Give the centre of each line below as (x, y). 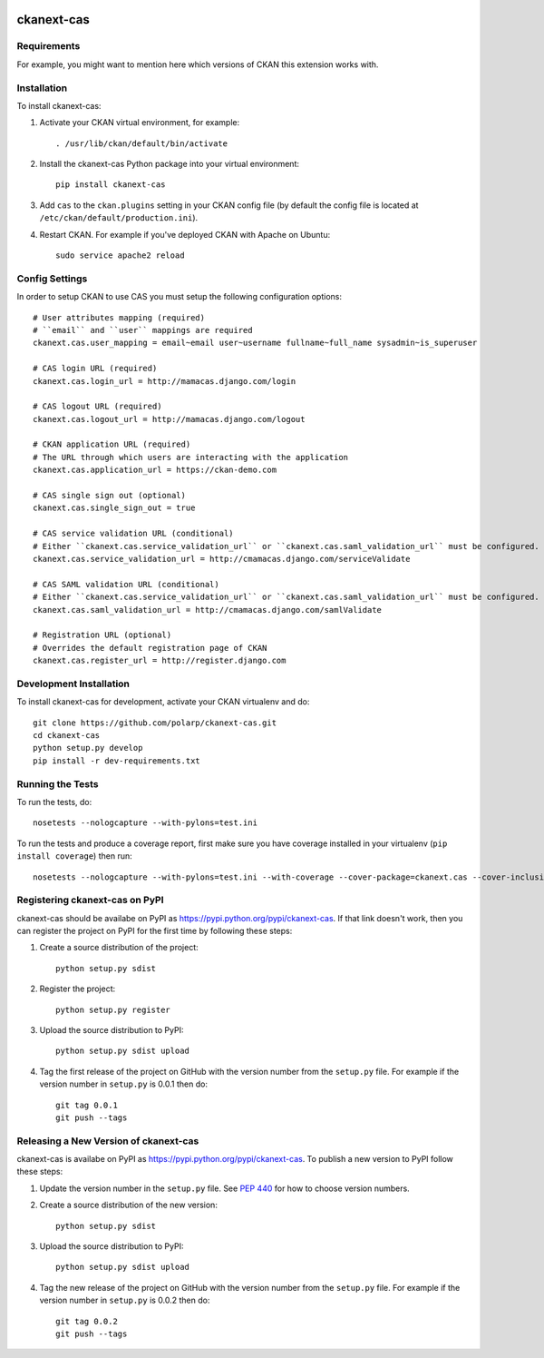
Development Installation (73, 684)
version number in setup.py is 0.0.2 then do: (125, 1300)
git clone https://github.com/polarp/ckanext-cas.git (155, 723)
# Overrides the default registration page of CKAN (150, 648)
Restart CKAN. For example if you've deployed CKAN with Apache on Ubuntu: (185, 234)
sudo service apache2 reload (120, 256)
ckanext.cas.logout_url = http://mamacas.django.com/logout (169, 419)
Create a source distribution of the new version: (128, 1205)
